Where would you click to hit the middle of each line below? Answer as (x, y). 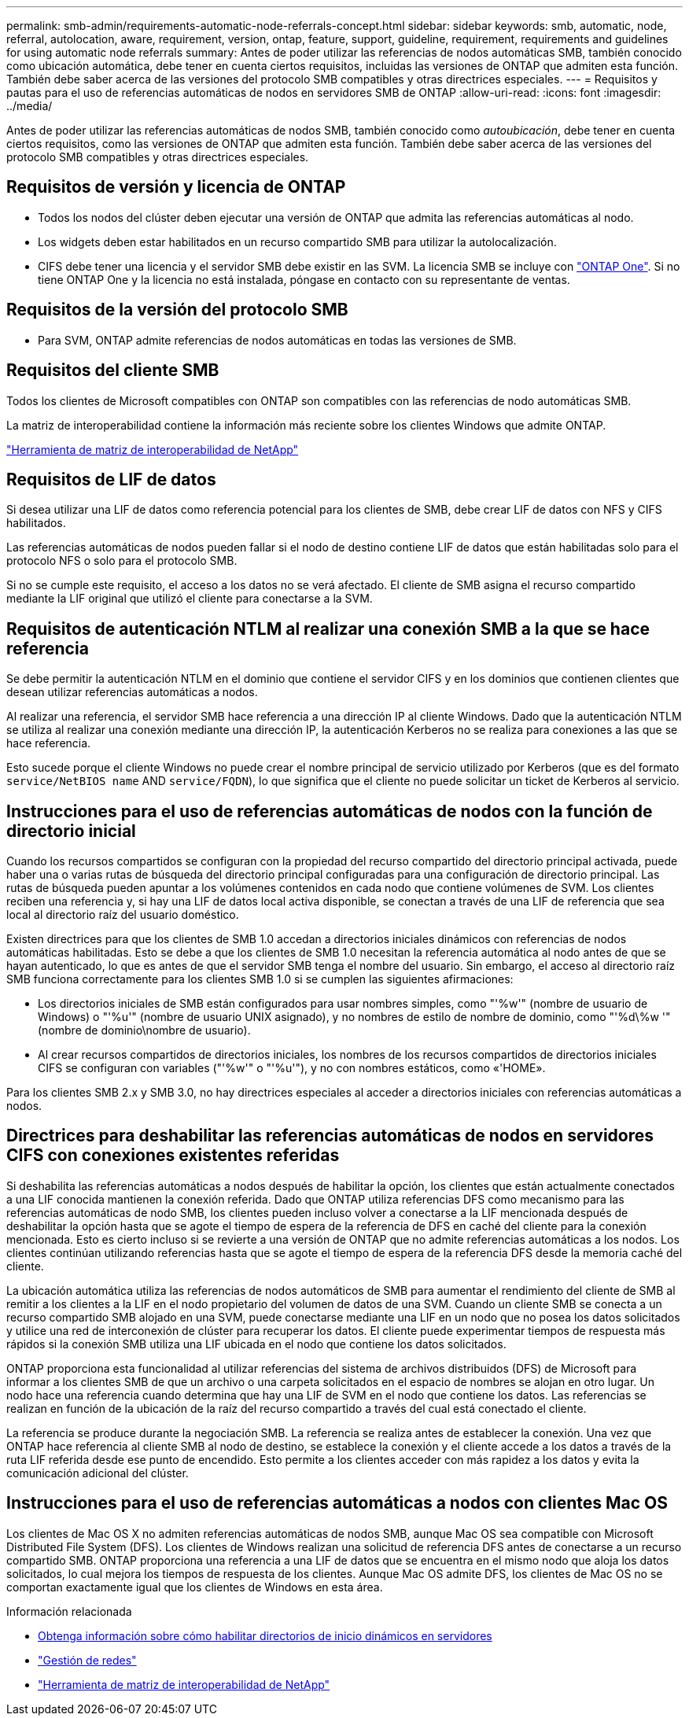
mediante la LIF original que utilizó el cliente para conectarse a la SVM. (190, 599)
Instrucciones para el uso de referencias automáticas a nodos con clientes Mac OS (337, 1503)
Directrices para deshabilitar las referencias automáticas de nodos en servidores (330, 1136)
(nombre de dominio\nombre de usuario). (144, 1030)
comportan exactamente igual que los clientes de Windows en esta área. (195, 1587)
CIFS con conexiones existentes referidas (173, 1156)
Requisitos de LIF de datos (111, 479)
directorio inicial (71, 831)
